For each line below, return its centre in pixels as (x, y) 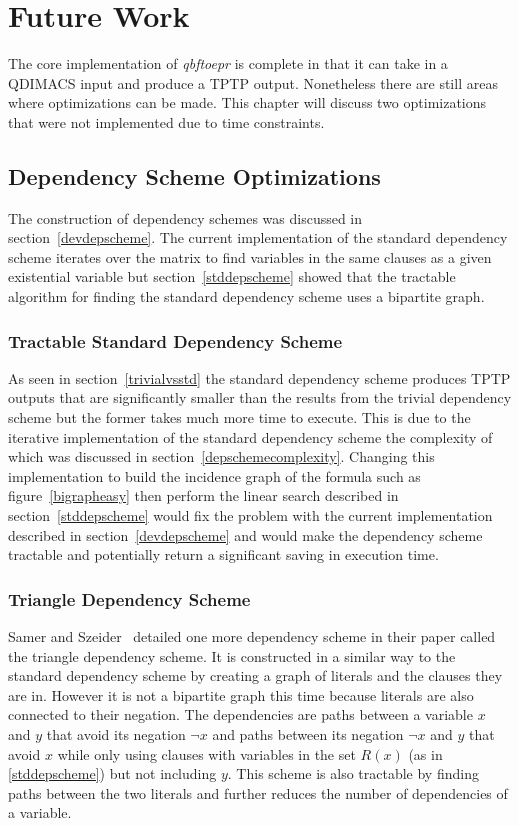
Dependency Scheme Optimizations (194, 175)
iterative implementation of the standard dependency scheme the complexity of (250, 436)
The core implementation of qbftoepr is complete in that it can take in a (228, 63)
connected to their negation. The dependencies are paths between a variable (240, 714)
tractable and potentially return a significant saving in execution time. (223, 554)
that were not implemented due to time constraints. (166, 121)
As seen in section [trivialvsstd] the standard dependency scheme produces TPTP (259, 377)
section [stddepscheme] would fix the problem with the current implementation (250, 515)
